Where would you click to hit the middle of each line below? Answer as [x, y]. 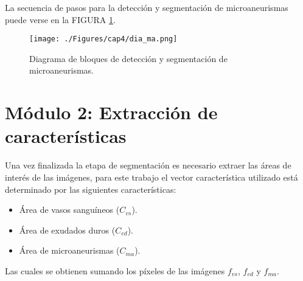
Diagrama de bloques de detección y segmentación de [128, 58]
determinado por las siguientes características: [91, 189]
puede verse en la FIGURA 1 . [60, 19]
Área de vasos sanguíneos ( [69, 210]
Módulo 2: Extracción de [111, 112]
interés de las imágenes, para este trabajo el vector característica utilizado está [151, 177]
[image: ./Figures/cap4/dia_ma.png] [103, 39]
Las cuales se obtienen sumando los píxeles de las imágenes [115, 270]
